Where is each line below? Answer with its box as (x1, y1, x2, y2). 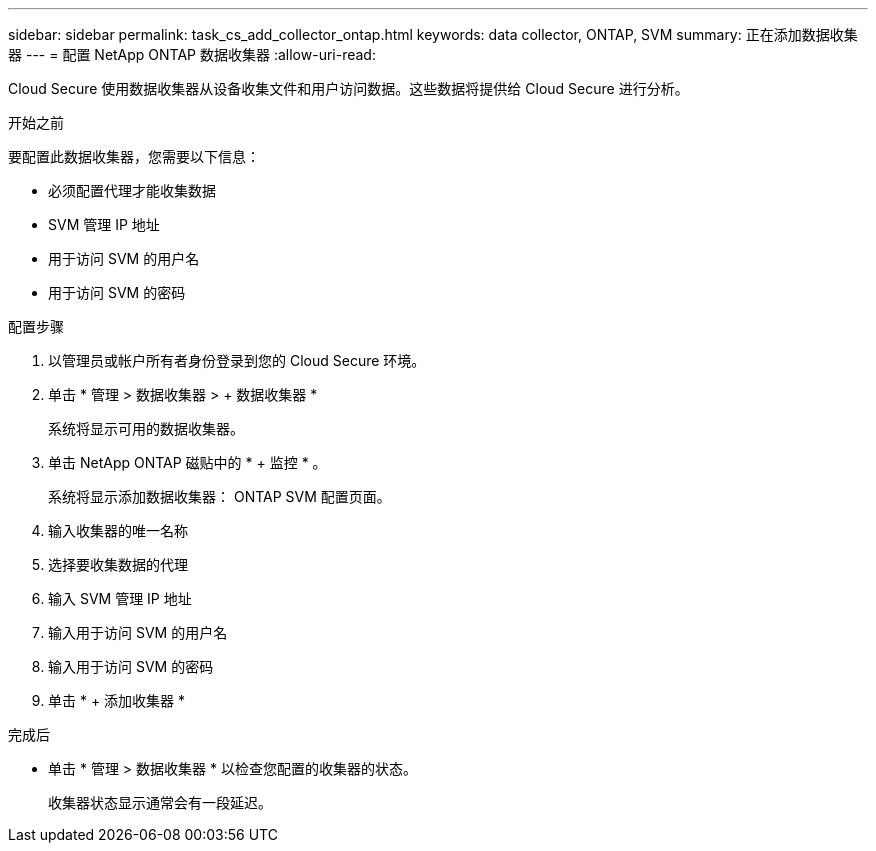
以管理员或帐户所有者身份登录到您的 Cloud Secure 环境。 (48, 352, 426, 369)
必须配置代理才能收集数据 (48, 182, 216, 199)
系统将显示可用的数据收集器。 (48, 420, 244, 437)
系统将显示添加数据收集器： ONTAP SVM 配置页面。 (48, 488, 391, 505)
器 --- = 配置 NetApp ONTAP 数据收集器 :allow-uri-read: (8, 46, 376, 63)
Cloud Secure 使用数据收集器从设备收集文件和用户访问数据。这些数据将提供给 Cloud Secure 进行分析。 (8, 80, 689, 97)
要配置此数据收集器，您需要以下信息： (8, 148, 260, 165)
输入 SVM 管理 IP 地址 (48, 590, 192, 607)
